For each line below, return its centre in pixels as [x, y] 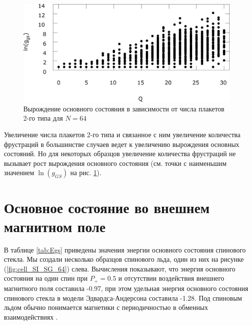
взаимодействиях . [31, 316]
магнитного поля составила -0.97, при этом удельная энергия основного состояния [126, 288]
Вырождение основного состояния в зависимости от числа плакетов [124, 108]
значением [19, 172]
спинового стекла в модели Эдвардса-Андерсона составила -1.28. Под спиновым [123, 298]
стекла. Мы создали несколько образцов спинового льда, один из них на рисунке [124, 259]
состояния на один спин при [46, 278]
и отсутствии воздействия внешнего [171, 278]
